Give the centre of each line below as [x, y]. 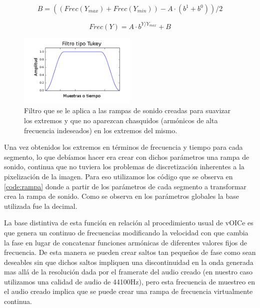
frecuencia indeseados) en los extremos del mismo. [101, 130]
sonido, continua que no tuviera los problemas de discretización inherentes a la [124, 167]
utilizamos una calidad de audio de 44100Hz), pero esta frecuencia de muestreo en [129, 281]
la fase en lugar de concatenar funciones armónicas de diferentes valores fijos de [125, 242]
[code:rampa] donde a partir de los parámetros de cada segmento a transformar [125, 186]
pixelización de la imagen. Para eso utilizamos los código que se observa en [118, 176]
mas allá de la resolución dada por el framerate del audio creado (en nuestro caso [128, 272]
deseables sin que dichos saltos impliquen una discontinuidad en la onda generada [129, 262]
